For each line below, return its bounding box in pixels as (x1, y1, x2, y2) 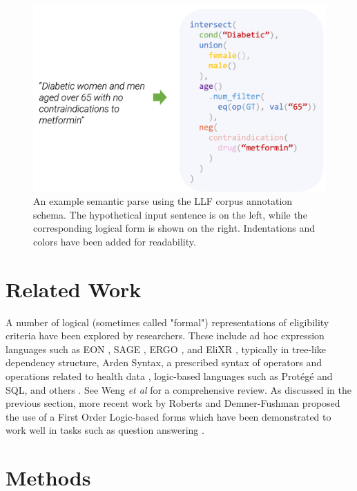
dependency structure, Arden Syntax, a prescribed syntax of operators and (6, 355, 322, 370)
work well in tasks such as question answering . (6, 423, 204, 437)
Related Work (6, 274, 142, 303)
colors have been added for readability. (33, 234, 196, 248)
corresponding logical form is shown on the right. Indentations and (33, 221, 316, 235)
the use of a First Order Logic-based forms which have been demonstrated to (6, 409, 331, 423)
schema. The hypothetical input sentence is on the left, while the (33, 207, 307, 221)
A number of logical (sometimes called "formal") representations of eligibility (6, 314, 329, 329)
